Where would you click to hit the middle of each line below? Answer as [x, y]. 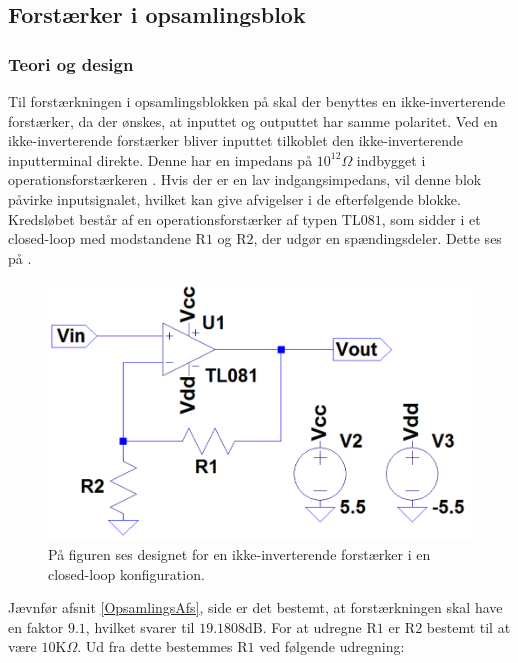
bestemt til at [468, 626]
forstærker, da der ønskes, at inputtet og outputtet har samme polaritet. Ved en [253, 120]
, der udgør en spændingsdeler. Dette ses [377, 238]
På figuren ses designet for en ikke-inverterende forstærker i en [239, 553]
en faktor [36, 626]
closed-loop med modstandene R [107, 238]
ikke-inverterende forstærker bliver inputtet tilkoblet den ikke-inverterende [236, 140]
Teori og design [71, 63]
